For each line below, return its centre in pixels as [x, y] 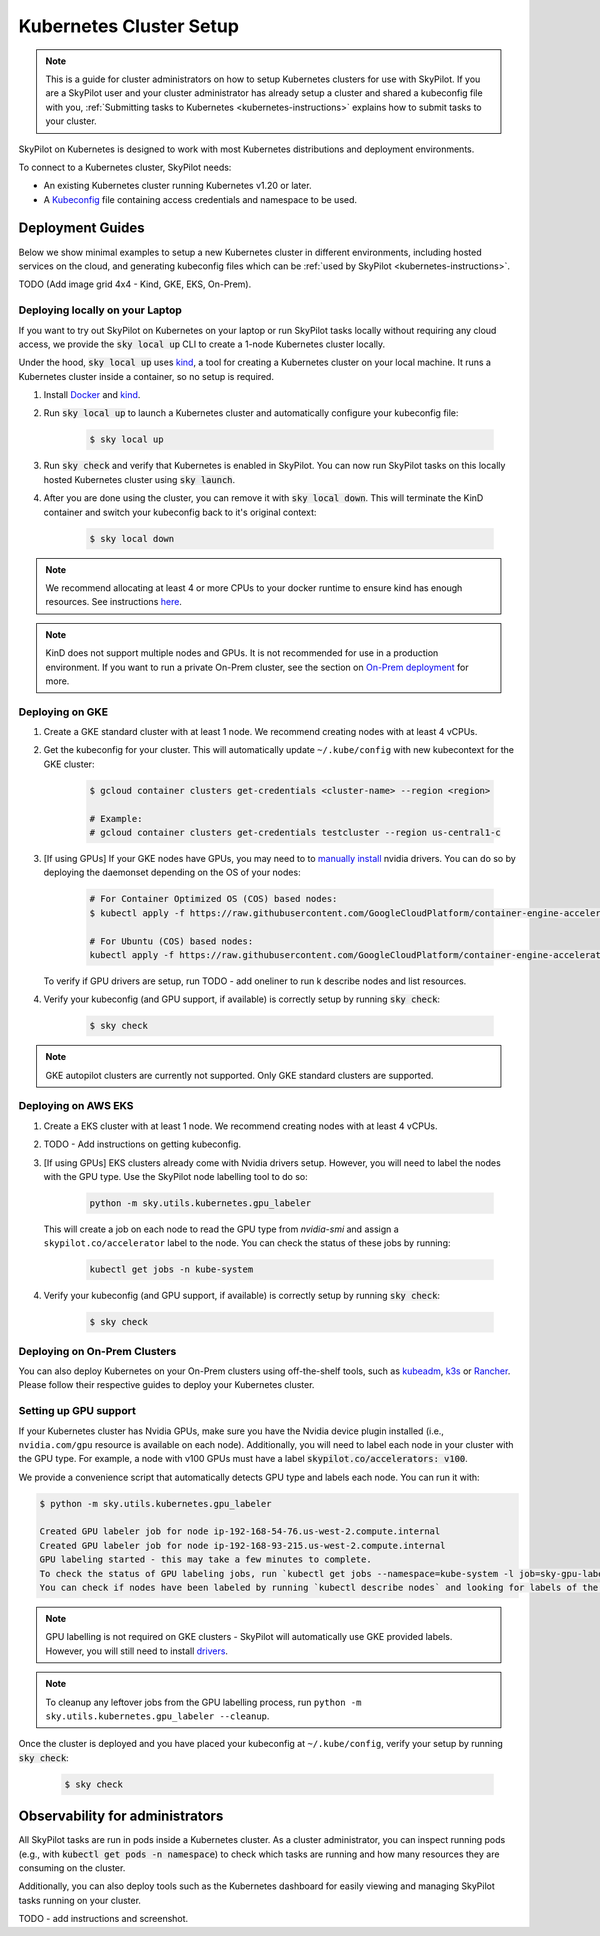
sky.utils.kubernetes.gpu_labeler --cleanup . [157, 1716]
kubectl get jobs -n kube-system [171, 1269]
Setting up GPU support [77, 1411]
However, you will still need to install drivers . [137, 1651]
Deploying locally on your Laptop [100, 310]
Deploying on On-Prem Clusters [97, 1351]
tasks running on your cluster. [80, 1900]
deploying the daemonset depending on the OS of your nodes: [172, 872]
